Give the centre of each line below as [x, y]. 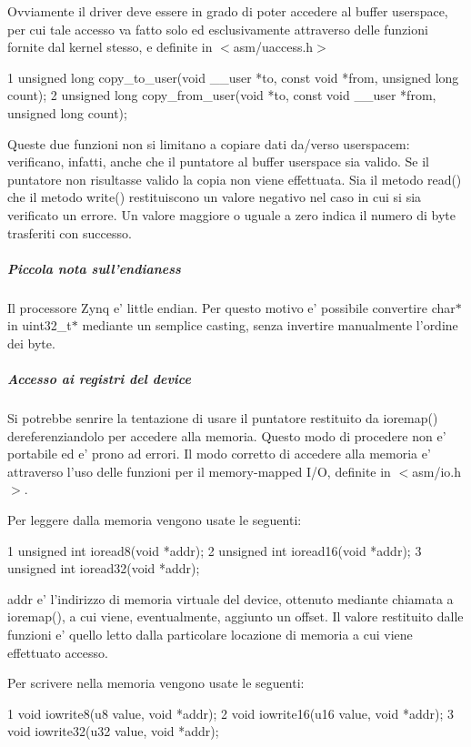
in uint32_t [40, 325]
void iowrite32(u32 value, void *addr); [113, 731]
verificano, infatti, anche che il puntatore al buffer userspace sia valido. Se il [218, 162]
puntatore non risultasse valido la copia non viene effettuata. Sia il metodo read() [235, 179]
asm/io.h [436, 471]
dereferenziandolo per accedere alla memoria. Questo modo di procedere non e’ [227, 435]
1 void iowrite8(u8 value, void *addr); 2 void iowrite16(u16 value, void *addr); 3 [230, 713]
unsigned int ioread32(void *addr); [104, 568]
